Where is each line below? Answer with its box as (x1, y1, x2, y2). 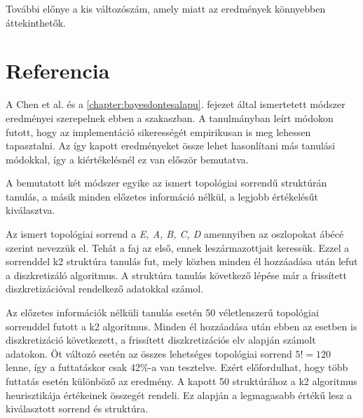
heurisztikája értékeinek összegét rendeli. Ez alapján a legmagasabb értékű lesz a (6, 387, 352, 402)
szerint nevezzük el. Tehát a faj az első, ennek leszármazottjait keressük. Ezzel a (6, 240, 350, 255)
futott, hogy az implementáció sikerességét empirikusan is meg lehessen (6, 124, 311, 139)
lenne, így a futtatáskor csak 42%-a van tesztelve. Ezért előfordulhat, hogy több (6, 360, 348, 375)
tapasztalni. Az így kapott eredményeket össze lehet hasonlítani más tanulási (6, 138, 336, 153)
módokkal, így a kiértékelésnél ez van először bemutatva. (6, 151, 249, 166)
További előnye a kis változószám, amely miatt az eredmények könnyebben (6, 1, 326, 15)
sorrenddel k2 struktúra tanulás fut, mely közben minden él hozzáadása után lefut (6, 254, 358, 269)
